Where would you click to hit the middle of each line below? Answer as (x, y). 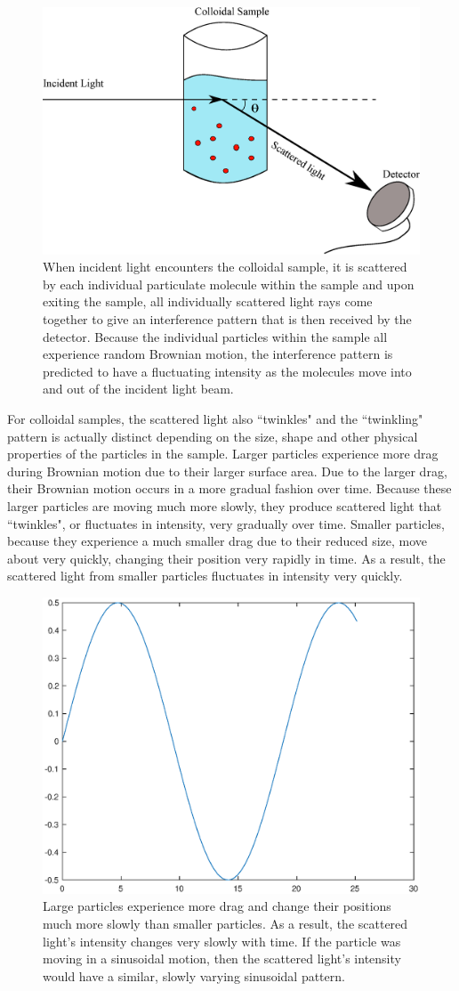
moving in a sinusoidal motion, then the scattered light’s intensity (222, 959)
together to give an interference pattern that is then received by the (227, 319)
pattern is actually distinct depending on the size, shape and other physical (213, 436)
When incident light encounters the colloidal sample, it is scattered (225, 267)
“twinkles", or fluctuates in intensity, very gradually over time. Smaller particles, (226, 523)
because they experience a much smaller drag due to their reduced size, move (217, 541)
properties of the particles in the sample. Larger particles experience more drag (223, 454)
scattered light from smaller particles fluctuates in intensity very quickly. (205, 576)
